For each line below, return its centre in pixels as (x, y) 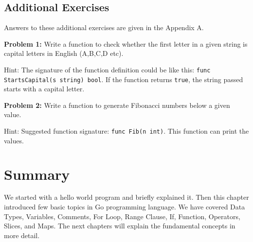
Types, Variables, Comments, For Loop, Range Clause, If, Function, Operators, (122, 216)
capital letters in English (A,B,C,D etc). (64, 53)
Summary (37, 174)
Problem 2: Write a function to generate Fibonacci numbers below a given (117, 105)
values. (14, 140)
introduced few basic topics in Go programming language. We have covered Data (125, 207)
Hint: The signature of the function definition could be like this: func (107, 69)
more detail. (22, 235)
